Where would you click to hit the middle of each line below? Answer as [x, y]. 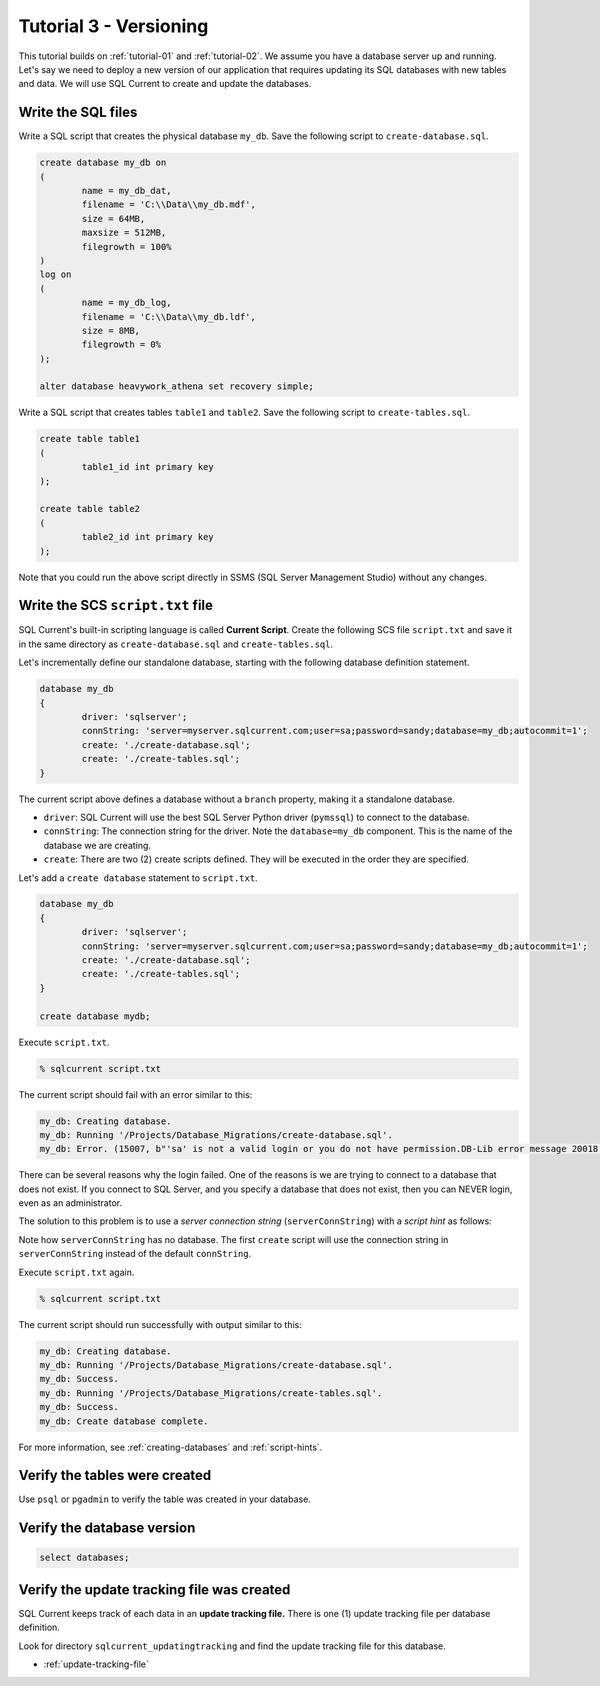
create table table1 [89, 439]
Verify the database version [107, 1528]
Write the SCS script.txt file [116, 605]
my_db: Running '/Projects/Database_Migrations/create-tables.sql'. [211, 1393]
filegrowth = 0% [121, 344]
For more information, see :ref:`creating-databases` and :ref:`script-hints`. [170, 1447]
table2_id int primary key [147, 537]
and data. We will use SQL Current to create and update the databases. [165, 84]
